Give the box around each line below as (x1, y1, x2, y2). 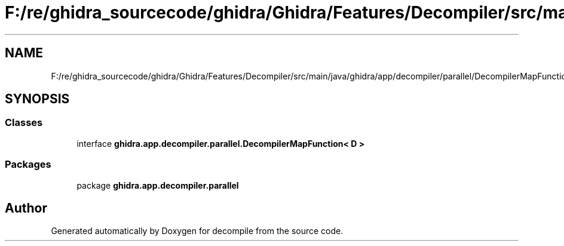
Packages (5, 158, 51, 171)
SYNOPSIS (5, 91, 70, 107)
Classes (5, 116, 43, 129)
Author (5, 200, 47, 216)
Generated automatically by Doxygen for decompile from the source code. (51, 226, 344, 236)
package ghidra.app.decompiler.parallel (76, 180, 239, 190)
